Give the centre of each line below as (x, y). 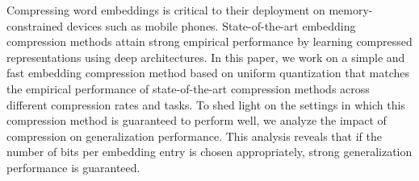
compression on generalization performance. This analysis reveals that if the (194, 136)
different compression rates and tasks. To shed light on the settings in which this (206, 104)
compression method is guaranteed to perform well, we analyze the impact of (197, 120)
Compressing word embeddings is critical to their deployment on (166, 10)
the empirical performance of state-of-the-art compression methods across (188, 88)
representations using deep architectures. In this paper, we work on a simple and (206, 57)
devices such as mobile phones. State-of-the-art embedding (211, 25)
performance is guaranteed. (73, 167)
